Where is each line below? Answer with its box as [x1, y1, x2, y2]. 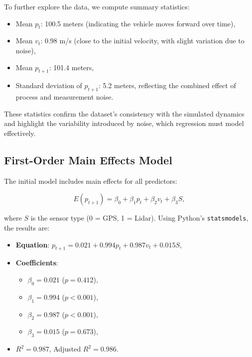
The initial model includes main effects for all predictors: [4, 175, 177, 186]
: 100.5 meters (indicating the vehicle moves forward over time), [40, 18, 236, 28]
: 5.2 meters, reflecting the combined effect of [98, 80, 236, 91]
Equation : [15, 239, 50, 249]
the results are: [4, 223, 50, 233]
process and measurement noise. [15, 92, 114, 102]
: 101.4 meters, [49, 62, 94, 72]
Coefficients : [15, 257, 58, 268]
